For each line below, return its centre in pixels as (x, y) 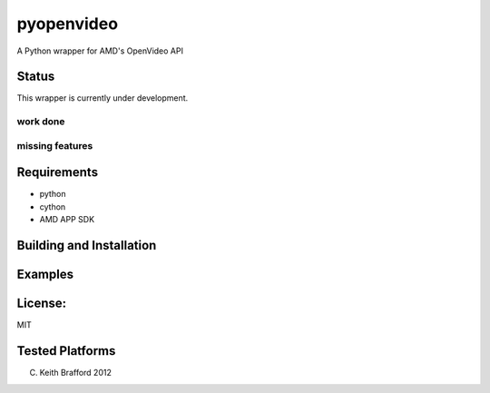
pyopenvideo (67, 24)
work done (41, 122)
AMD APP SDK (67, 220)
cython (53, 206)
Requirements (58, 172)
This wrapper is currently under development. (103, 98)
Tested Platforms (66, 351)
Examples (45, 275)
